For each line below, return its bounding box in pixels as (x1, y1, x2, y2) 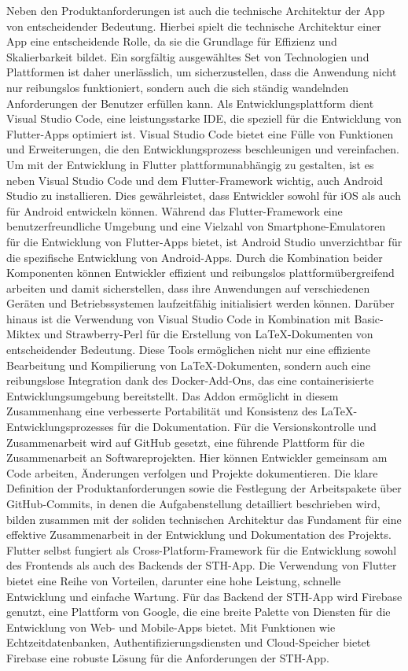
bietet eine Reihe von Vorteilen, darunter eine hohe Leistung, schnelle (6, 572, 341, 588)
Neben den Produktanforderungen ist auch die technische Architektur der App (6, 2, 385, 18)
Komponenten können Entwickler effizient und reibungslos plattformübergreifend (6, 264, 395, 281)
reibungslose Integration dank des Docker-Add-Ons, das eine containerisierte (6, 372, 374, 389)
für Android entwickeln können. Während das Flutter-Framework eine (6, 202, 343, 219)
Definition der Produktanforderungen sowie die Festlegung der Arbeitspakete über (6, 480, 402, 496)
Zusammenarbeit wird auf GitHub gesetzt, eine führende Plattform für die (6, 433, 365, 450)
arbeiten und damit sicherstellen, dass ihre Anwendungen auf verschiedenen (6, 279, 370, 296)
